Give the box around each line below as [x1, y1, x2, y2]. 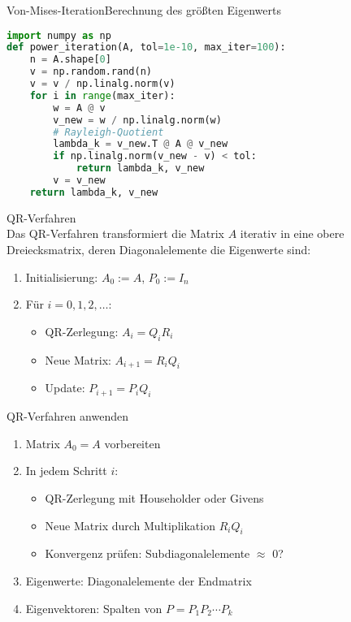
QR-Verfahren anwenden [6, 408, 129, 425]
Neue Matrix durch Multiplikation [45, 516, 215, 533]
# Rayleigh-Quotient [53, 126, 164, 138]
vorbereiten [104, 434, 161, 451]
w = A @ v [53, 102, 106, 114]
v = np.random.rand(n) [29, 66, 152, 78]
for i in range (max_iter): [29, 89, 175, 102]
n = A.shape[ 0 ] [29, 54, 111, 66]
